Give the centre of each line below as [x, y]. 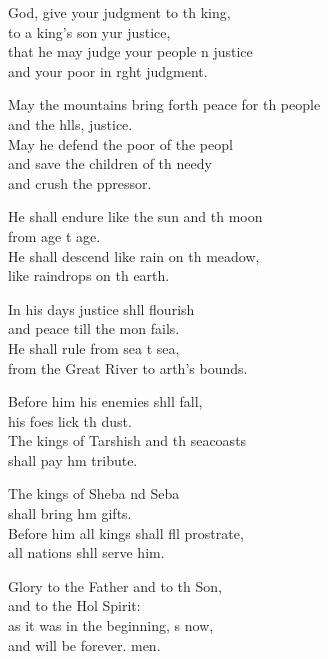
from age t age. [54, 235]
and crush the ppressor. [80, 182]
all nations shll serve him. [86, 552]
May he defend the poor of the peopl [120, 143]
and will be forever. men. [84, 644]
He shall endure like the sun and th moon [135, 216]
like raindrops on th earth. [89, 275]
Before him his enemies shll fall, [105, 401]
